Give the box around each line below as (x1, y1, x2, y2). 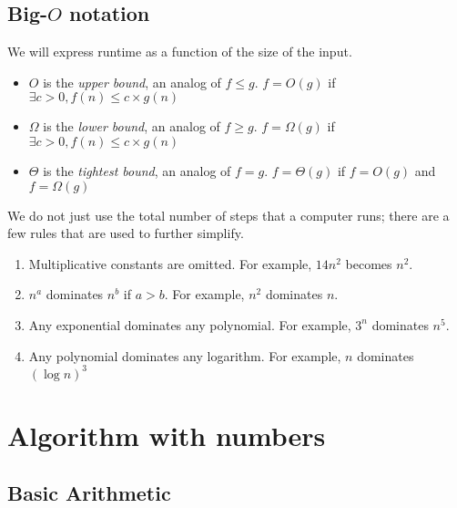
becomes (345, 254, 392, 273)
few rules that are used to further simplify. (7, 223, 244, 243)
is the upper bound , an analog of (43, 72, 221, 91)
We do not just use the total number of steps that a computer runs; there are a (7, 205, 450, 224)
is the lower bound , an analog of (43, 117, 220, 136)
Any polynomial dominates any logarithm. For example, (28, 346, 341, 365)
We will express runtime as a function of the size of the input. (7, 42, 352, 61)
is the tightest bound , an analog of (43, 161, 231, 180)
